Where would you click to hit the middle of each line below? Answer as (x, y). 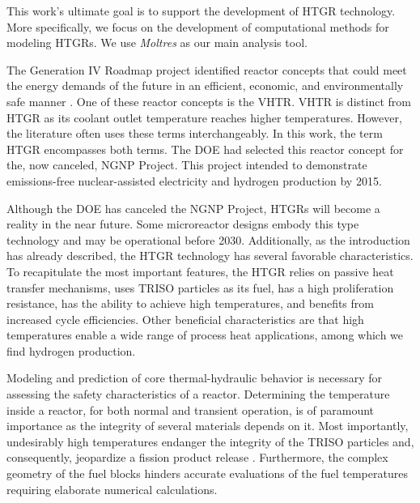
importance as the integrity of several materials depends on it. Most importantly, (208, 426)
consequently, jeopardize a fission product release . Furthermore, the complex (197, 457)
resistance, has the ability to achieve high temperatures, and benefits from (190, 303)
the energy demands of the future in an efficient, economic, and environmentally (205, 85)
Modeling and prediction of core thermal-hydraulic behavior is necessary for (195, 378)
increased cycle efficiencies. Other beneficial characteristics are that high (185, 319)
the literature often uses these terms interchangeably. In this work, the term (195, 133)
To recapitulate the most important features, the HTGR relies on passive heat (200, 271)
